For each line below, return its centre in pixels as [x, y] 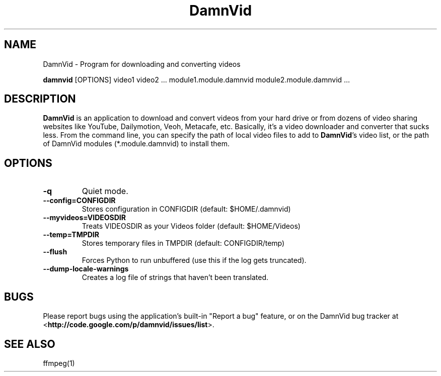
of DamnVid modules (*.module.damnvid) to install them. [136, 144]
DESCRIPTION [40, 99]
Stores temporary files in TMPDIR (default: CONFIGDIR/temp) [183, 243]
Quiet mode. [105, 191]
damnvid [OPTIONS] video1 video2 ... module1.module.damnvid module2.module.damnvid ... [197, 79]
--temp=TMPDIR [71, 235]
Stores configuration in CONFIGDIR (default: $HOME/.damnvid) [186, 209]
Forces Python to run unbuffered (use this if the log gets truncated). [194, 260]
